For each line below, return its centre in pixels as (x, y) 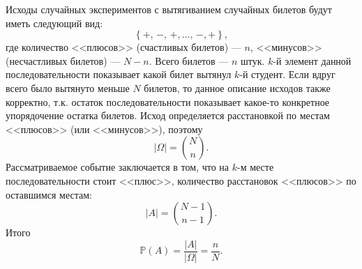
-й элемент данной (312, 60)
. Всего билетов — (189, 60)
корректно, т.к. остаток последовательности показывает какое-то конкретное (168, 101)
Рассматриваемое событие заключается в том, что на (118, 167)
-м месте (256, 167)
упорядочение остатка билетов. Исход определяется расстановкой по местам (168, 115)
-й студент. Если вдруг (287, 74)
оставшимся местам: (49, 194)
